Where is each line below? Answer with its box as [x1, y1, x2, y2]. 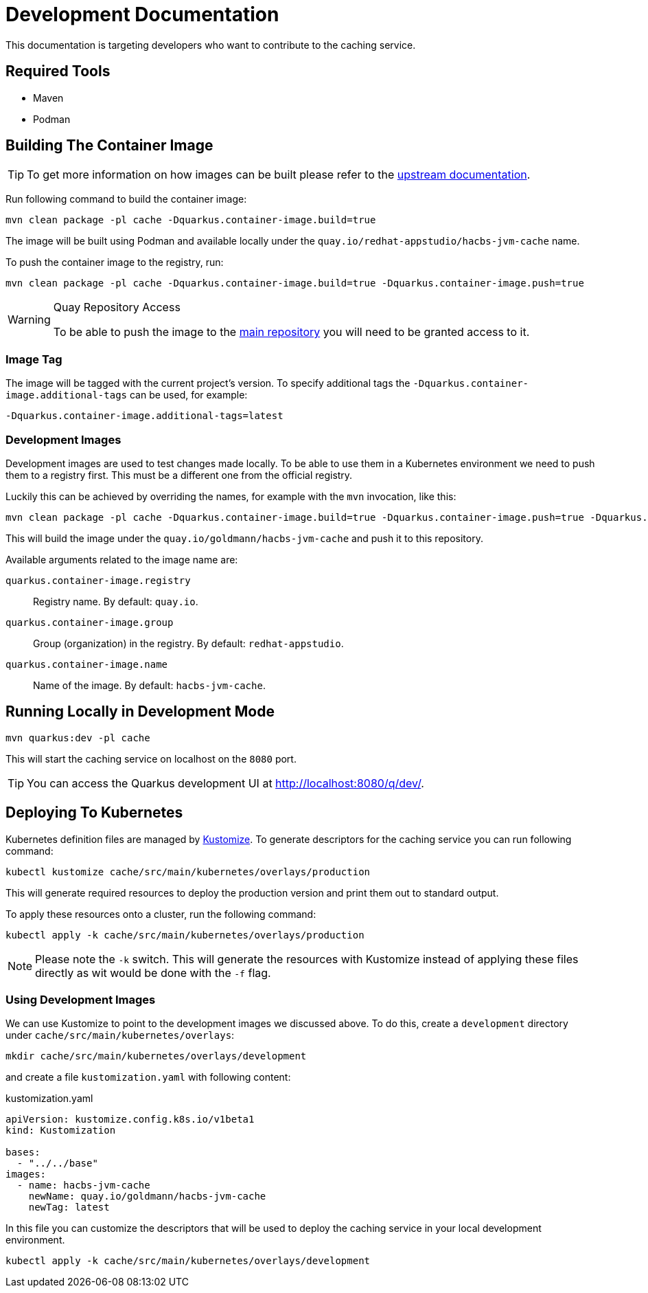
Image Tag [5, 352, 62, 366]
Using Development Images [5, 993, 156, 1007]
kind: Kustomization [5, 1125, 116, 1136]
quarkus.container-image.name [5, 658, 168, 670]
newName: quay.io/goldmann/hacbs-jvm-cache [28, 1191, 266, 1202]
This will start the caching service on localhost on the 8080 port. [5, 752, 297, 765]
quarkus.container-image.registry [5, 574, 191, 586]
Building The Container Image [5, 137, 213, 155]
